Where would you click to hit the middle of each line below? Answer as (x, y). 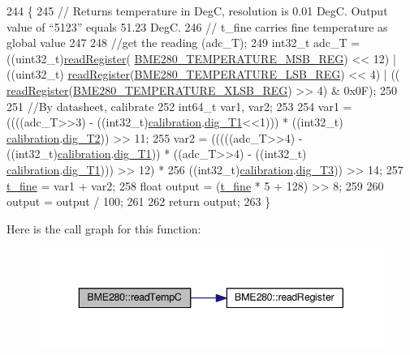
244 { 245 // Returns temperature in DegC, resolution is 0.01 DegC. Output (197, 11)
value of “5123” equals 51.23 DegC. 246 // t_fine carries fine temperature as (197, 26)
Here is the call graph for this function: (104, 228)
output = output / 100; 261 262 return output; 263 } (139, 201)
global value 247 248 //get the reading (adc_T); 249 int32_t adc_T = (183, 43)
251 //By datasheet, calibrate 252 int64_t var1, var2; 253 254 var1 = (179, 106)
